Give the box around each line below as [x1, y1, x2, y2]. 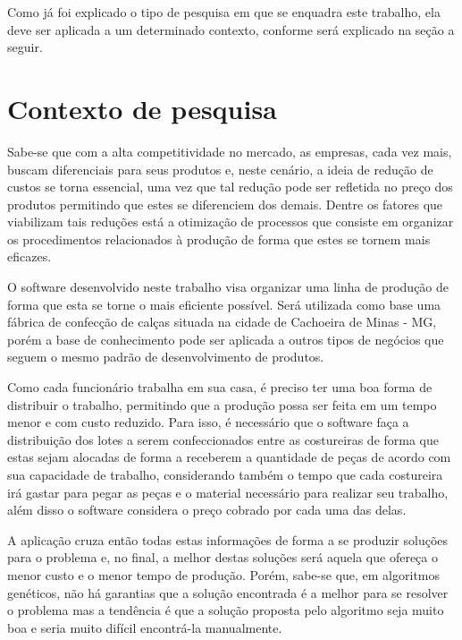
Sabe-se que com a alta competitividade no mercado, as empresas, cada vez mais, [7, 141, 452, 160]
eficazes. [7, 247, 52, 266]
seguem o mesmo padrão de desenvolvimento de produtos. [7, 347, 324, 366]
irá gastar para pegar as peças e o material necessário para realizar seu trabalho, [7, 482, 449, 501]
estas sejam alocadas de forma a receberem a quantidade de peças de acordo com [7, 448, 451, 466]
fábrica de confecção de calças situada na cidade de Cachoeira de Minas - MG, [7, 312, 437, 331]
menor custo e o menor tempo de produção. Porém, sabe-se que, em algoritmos [7, 565, 441, 584]
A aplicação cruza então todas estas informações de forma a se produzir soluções [7, 530, 449, 549]
